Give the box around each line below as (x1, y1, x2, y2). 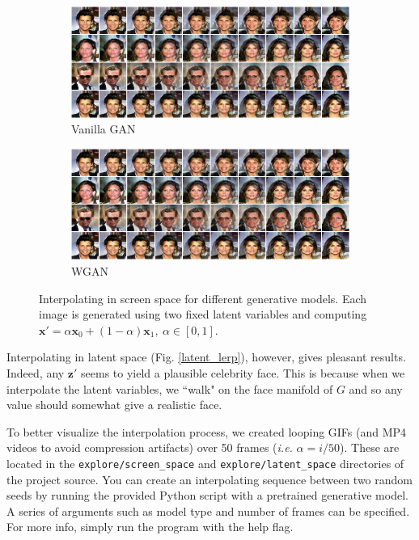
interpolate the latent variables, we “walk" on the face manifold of (6, 380, 333, 397)
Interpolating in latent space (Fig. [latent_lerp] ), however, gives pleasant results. (6, 348, 406, 365)
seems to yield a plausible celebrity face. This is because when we (81, 364, 405, 381)
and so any (349, 380, 403, 397)
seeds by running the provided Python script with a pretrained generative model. (6, 487, 408, 504)
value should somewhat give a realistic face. (6, 396, 222, 413)
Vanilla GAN (71, 120, 136, 137)
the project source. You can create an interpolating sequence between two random (6, 470, 413, 487)
